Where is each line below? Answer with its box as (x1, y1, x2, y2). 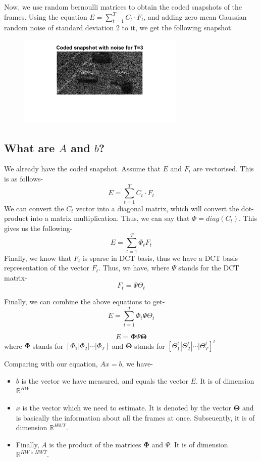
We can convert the (4, 203, 64, 213)
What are (4, 140, 55, 155)
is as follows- (4, 173, 43, 184)
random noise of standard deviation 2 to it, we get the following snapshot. (4, 22, 233, 33)
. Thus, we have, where (98, 262, 170, 273)
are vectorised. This (193, 163, 254, 174)
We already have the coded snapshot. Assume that (4, 163, 161, 174)
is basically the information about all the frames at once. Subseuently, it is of (16, 412, 255, 423)
